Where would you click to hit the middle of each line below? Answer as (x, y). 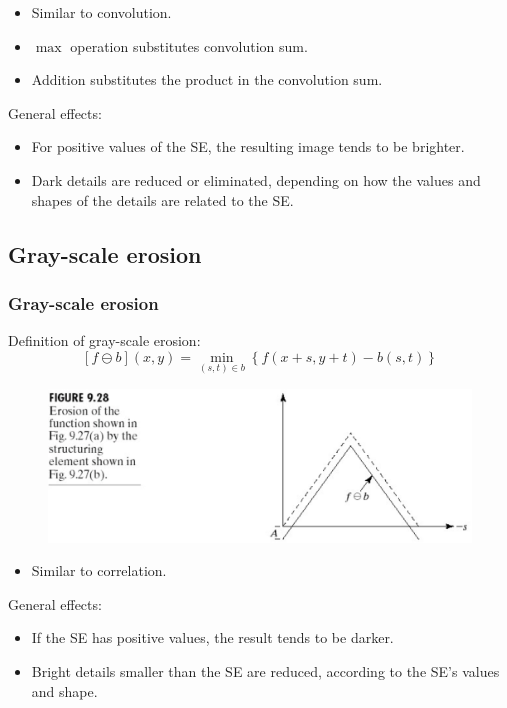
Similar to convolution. (101, 12)
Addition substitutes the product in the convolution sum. (207, 79)
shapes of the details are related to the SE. (162, 199)
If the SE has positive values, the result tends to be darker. (212, 637)
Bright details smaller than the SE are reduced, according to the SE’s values (265, 670)
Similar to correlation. (99, 570)
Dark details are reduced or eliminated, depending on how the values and (256, 179)
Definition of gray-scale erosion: (104, 340)
